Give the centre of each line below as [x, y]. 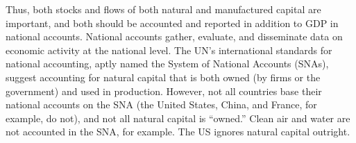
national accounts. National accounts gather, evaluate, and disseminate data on [174, 36]
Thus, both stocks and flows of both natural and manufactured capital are [163, 9]
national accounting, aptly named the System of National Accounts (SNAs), [167, 64]
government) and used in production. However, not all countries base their [164, 91]
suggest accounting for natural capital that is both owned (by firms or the [163, 77]
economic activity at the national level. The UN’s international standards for [169, 50]
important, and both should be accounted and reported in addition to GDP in [172, 23]
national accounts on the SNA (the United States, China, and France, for [161, 104]
